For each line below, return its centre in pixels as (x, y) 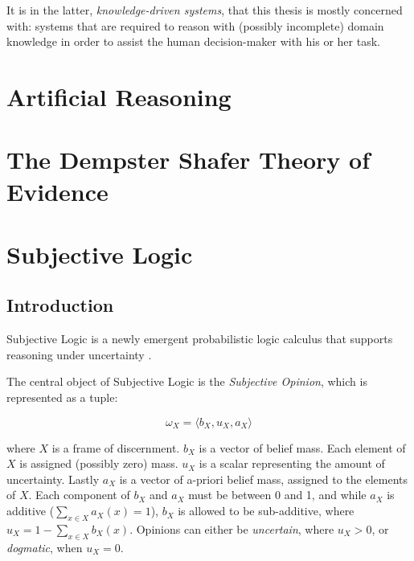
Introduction (60, 305)
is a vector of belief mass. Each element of (302, 447)
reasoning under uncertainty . (79, 354)
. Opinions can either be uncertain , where (232, 528)
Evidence (57, 191)
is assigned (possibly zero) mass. (99, 463)
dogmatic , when (45, 547)
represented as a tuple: (62, 397)
